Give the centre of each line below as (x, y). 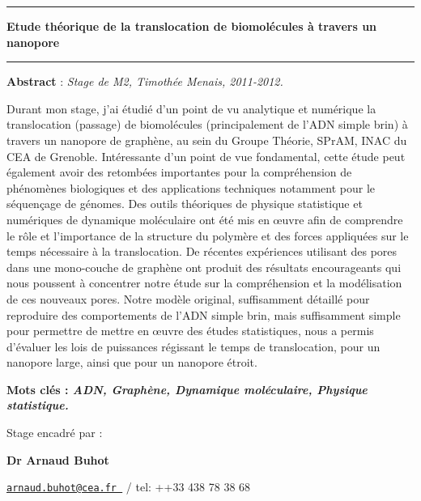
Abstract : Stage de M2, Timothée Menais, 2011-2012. (145, 81)
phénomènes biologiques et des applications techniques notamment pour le (191, 187)
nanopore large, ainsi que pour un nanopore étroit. (132, 362)
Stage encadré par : (55, 433)
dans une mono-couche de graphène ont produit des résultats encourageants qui (204, 267)
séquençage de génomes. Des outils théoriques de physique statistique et (185, 204)
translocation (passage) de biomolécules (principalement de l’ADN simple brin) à (207, 124)
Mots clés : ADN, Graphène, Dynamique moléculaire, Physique (187, 389)
